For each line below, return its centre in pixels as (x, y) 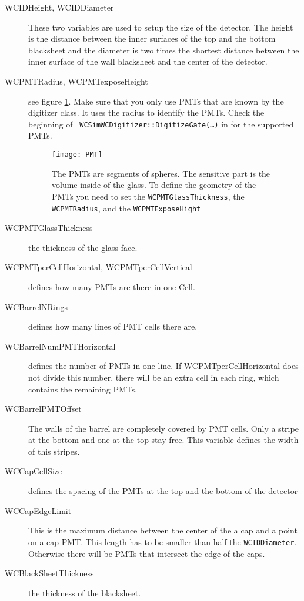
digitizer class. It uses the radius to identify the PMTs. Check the (146, 113)
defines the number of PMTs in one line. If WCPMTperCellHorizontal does (163, 366)
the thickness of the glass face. (83, 247)
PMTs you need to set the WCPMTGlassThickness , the (148, 196)
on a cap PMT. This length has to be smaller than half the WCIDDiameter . (163, 541)
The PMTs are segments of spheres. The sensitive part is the (161, 173)
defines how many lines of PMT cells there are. (113, 326)
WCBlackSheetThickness (49, 573)
